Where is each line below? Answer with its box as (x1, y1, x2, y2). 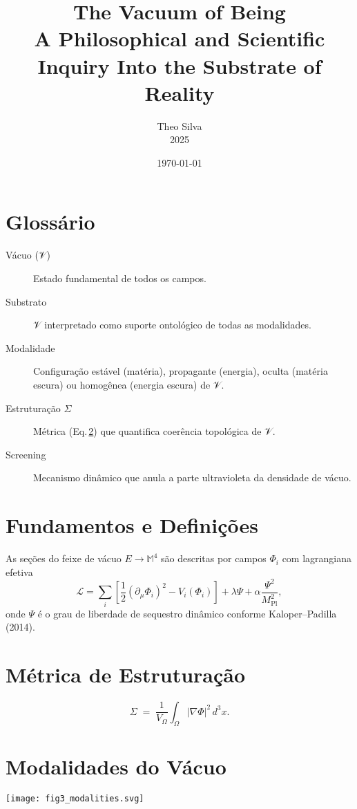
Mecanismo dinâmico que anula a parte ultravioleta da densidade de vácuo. (33, 470, 351, 485)
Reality (144, 78, 215, 106)
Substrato (6, 294, 47, 308)
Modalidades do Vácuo (6, 752, 226, 780)
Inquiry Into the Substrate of (37, 51, 322, 80)
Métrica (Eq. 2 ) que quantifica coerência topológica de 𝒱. (33, 424, 276, 438)
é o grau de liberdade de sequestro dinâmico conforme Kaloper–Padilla (37, 606, 337, 620)
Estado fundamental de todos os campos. (33, 271, 206, 285)
